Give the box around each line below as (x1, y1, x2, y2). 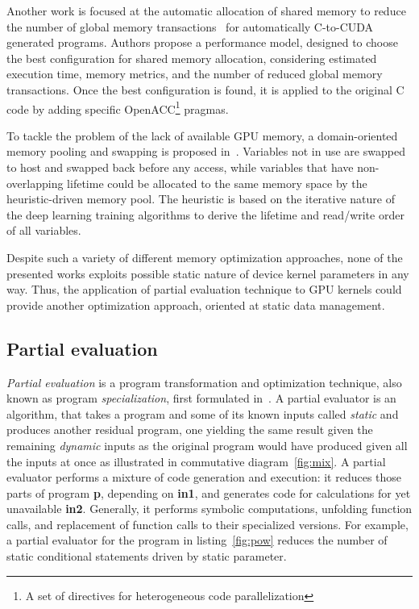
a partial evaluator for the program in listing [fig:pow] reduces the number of (6, 532, 388, 549)
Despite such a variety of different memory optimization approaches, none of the (6, 248, 403, 265)
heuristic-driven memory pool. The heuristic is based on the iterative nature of (6, 190, 395, 207)
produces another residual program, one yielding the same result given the (6, 421, 373, 438)
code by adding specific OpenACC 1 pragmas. (6, 98, 229, 117)
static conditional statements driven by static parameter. (6, 548, 287, 565)
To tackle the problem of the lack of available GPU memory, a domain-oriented (6, 127, 398, 144)
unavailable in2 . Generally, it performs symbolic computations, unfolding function (6, 500, 413, 517)
